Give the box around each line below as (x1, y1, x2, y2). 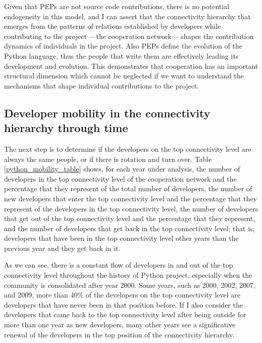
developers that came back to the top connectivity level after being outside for (4, 309, 246, 320)
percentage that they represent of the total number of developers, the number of (4, 183, 252, 194)
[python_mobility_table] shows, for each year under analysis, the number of (4, 163, 240, 174)
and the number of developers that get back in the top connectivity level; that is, (4, 223, 255, 233)
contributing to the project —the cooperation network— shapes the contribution (4, 30, 254, 41)
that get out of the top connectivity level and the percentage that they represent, (4, 213, 255, 224)
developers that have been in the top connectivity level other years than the (4, 233, 239, 243)
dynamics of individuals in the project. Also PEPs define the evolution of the (4, 40, 242, 51)
